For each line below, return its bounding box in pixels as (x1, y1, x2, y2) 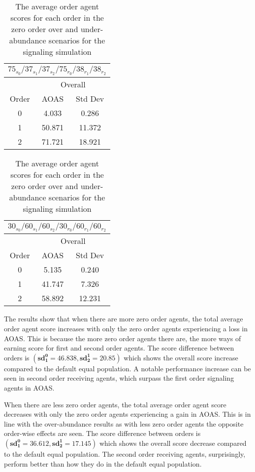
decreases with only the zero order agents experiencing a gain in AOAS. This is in (4, 409, 251, 419)
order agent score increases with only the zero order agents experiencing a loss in (4, 323, 248, 333)
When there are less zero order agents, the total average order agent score (4, 399, 226, 409)
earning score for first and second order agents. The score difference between (4, 343, 234, 353)
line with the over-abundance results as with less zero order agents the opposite (4, 418, 244, 429)
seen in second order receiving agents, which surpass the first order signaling (4, 373, 234, 383)
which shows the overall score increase (124, 352, 238, 362)
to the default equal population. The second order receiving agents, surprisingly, (4, 448, 246, 459)
